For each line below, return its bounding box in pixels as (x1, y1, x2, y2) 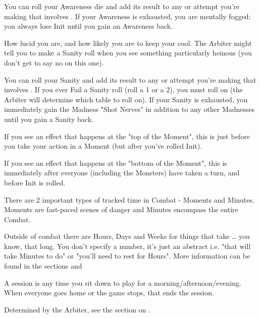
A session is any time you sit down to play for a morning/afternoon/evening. (4, 277, 241, 288)
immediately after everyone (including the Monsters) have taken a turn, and (4, 167, 240, 178)
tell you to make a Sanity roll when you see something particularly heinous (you (4, 47, 252, 58)
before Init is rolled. (4, 177, 66, 187)
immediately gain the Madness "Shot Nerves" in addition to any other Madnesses (4, 104, 255, 114)
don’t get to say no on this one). (4, 57, 104, 68)
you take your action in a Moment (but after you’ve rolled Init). (4, 141, 202, 151)
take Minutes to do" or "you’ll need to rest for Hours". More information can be (4, 250, 250, 261)
